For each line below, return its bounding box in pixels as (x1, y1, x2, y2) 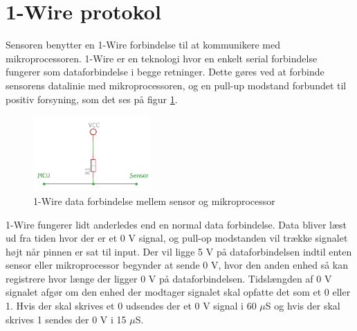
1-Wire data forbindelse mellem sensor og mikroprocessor (33, 193, 275, 208)
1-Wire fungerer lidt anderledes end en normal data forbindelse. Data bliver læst (6, 217, 347, 231)
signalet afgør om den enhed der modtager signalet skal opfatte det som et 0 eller (6, 285, 351, 299)
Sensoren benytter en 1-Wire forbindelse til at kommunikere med (6, 37, 281, 52)
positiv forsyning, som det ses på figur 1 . (6, 91, 178, 106)
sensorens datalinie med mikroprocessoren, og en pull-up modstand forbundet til (6, 78, 347, 92)
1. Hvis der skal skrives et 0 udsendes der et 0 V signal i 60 (6, 298, 257, 313)
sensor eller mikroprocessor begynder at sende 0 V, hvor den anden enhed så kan (6, 258, 348, 272)
